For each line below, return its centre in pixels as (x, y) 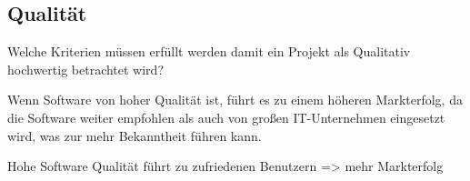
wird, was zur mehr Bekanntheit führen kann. (135, 135)
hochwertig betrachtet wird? (86, 69)
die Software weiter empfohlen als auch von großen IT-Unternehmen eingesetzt (226, 117)
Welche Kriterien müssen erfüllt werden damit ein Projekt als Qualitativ (209, 51)
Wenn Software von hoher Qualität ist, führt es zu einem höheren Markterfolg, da (235, 100)
